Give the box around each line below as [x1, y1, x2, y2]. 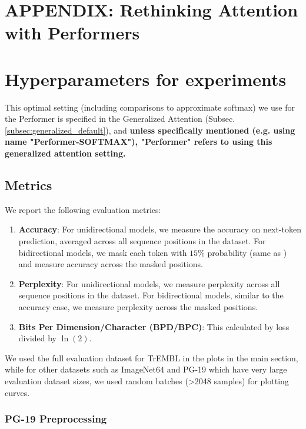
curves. [5, 386, 30, 398]
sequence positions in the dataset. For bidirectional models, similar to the [18, 289, 284, 301]
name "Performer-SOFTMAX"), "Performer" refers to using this [5, 135, 272, 148]
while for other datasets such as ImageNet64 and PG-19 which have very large [5, 363, 287, 375]
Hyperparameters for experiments [5, 66, 287, 91]
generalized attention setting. [5, 147, 126, 159]
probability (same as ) [207, 246, 287, 258]
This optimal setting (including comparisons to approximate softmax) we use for [5, 101, 295, 113]
